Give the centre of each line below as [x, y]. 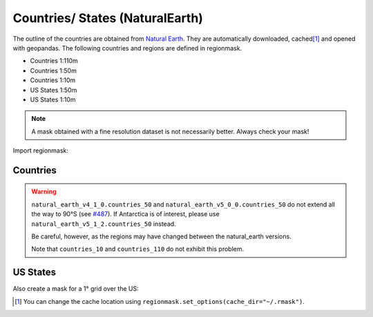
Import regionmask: [41, 151]
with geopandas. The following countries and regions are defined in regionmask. [127, 48]
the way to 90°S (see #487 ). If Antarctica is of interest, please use [126, 214]
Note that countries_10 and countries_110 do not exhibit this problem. [138, 249]
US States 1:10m [53, 99]
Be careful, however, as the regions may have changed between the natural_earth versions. [161, 237]
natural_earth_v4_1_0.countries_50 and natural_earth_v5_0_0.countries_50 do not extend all [183, 204]
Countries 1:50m [54, 70]
